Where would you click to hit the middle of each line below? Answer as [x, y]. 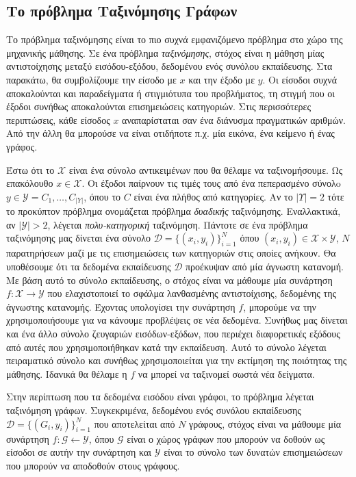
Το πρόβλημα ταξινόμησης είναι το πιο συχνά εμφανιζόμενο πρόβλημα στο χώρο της [175, 39]
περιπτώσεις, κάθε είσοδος [58, 119]
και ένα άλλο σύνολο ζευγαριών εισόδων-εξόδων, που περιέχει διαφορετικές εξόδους [173, 333]
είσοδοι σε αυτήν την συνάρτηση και [79, 452]
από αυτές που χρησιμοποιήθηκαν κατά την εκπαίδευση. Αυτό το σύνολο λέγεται [166, 347]
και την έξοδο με [222, 79]
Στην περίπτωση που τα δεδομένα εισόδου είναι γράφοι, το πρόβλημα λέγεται [160, 397]
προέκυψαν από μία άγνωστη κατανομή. [265, 267]
